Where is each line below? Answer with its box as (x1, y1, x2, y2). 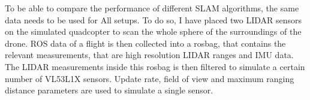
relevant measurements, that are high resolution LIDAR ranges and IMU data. (5, 49, 294, 61)
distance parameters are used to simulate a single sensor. (5, 84, 213, 96)
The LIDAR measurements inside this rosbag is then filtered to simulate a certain (5, 60, 305, 72)
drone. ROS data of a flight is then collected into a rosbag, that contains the (5, 37, 286, 49)
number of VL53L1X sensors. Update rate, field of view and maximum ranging (5, 72, 294, 84)
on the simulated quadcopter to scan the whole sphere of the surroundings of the (5, 25, 302, 38)
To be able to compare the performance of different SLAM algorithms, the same (5, 2, 299, 14)
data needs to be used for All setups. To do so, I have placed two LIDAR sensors (5, 13, 302, 26)
